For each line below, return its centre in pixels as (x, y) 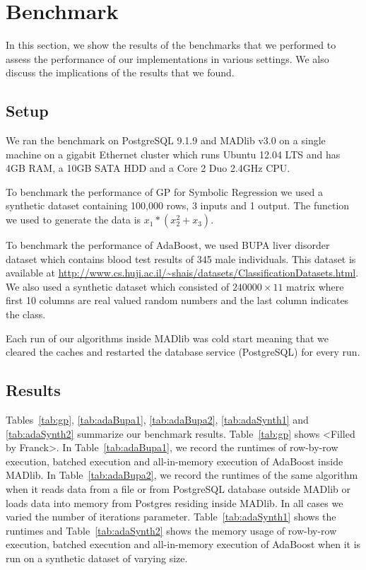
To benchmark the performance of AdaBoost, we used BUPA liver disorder (168, 245)
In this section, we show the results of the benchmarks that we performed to (171, 45)
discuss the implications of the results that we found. (120, 72)
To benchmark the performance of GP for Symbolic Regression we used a (164, 191)
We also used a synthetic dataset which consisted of (118, 286)
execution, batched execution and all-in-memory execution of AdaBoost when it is (183, 544)
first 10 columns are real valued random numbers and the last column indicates (177, 300)
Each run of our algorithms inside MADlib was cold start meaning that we (167, 338)
